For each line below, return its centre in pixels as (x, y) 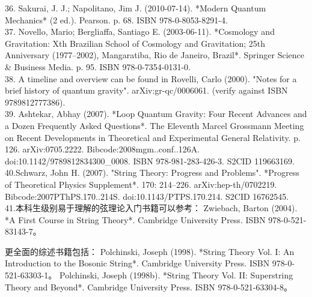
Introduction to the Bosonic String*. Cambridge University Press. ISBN (137, 263)
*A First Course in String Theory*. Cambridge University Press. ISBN (135, 219)
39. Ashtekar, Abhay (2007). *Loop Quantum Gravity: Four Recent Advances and (156, 114)
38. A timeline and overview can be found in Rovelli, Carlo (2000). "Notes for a (151, 78)
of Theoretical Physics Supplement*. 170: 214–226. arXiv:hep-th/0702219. (141, 184)
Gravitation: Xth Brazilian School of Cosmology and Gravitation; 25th (135, 43)
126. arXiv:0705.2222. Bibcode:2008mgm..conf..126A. (102, 149)
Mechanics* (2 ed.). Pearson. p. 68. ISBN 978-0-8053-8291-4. (116, 19)
